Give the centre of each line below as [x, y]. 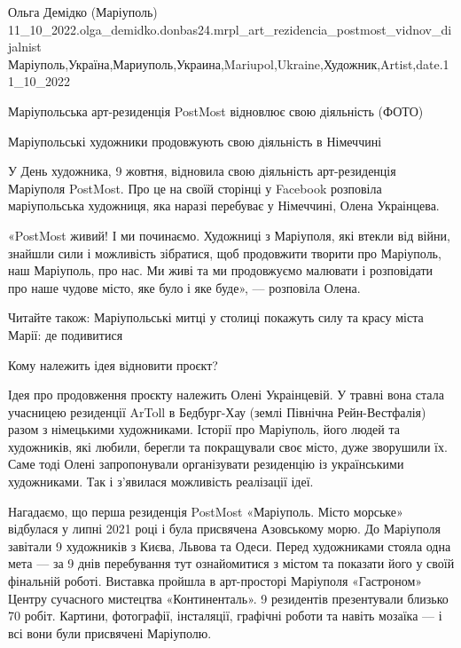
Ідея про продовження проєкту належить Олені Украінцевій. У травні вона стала [226, 395]
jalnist [25, 47]
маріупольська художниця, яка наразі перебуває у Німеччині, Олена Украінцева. [224, 205]
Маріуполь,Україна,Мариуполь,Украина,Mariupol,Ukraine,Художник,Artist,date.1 [229, 63]
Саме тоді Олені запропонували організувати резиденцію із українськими [206, 464]
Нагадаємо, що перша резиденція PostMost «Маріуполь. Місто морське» [206, 511]
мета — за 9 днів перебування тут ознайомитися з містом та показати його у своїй [231, 563]
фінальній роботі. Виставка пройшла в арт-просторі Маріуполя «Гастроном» [215, 581]
